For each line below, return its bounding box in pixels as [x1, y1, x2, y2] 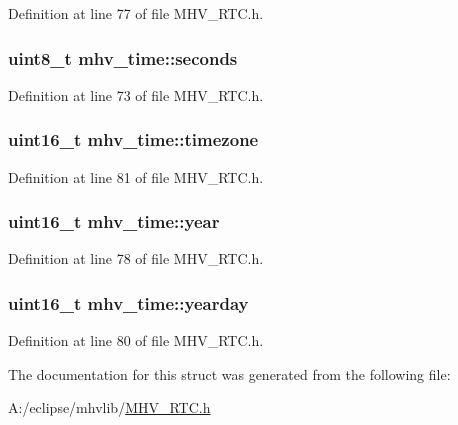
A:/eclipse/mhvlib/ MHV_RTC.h [8, 397, 211, 418]
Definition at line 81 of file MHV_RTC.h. [8, 166, 264, 187]
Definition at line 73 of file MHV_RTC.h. [8, 84, 264, 105]
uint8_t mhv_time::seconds [8, 45, 238, 70]
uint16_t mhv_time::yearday [8, 290, 249, 315]
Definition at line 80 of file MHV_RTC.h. [8, 330, 264, 351]
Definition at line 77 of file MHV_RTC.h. [8, 3, 264, 23]
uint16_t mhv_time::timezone [8, 127, 259, 152]
